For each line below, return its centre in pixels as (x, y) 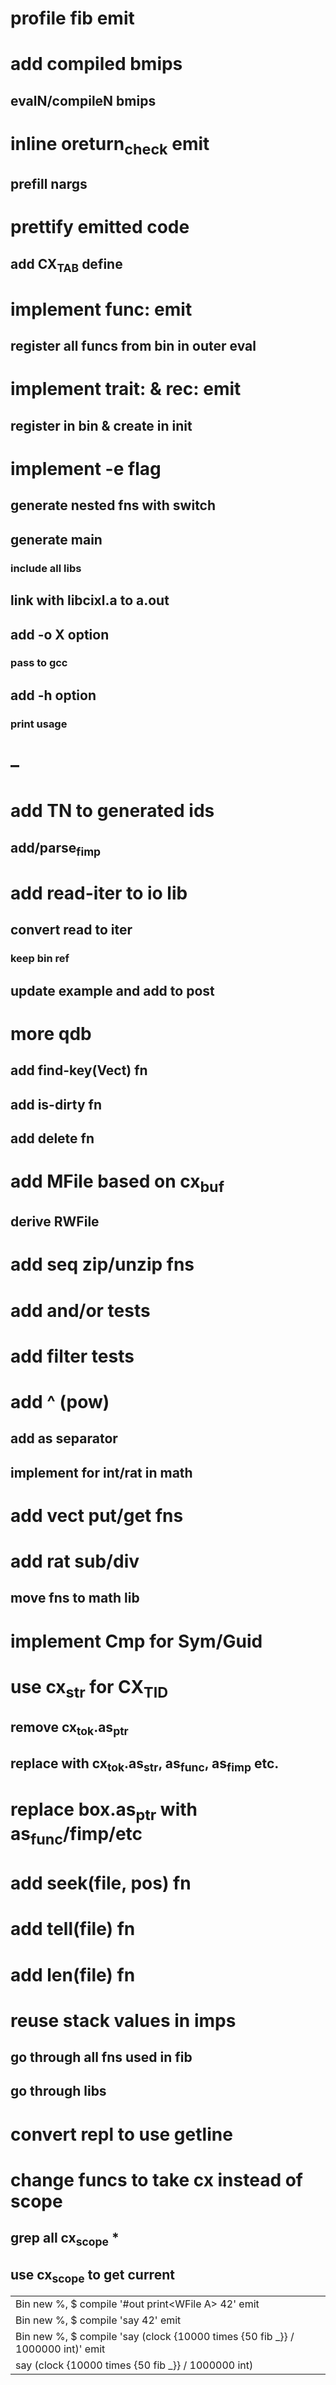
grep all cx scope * (65, 2239)
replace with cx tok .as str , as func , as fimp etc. (145, 1765)
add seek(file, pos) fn (101, 1883)
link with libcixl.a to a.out (90, 600)
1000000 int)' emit (60, 2349)
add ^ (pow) (60, 1401)
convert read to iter (71, 930)
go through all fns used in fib (101, 2057)
